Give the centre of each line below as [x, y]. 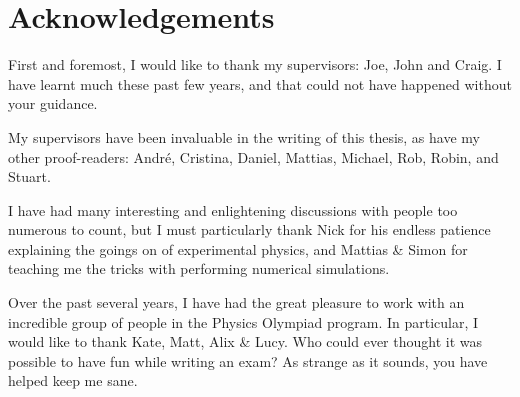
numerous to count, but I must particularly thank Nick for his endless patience [249, 229]
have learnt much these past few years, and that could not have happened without [260, 83]
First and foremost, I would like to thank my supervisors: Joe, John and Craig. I [255, 64]
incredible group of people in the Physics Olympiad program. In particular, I [243, 321]
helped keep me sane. [73, 380]
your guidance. [53, 103]
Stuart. [29, 176]
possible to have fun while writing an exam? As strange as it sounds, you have [248, 360]
